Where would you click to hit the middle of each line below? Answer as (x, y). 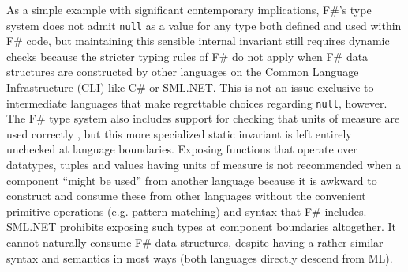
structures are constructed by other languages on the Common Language (183, 72)
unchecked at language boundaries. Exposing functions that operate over (182, 149)
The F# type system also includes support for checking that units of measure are (203, 118)
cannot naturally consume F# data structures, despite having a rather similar (195, 242)
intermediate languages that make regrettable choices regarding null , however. (197, 102)
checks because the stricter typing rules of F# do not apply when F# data (187, 56)
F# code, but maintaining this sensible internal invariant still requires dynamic (198, 41)
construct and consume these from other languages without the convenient (186, 196)
